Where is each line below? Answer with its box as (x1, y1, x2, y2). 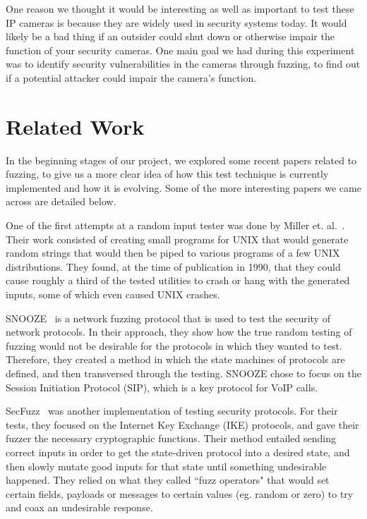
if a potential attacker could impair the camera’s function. (6, 70, 257, 85)
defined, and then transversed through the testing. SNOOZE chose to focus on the (6, 366, 361, 380)
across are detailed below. (6, 194, 116, 209)
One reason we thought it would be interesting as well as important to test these (6, 1, 354, 16)
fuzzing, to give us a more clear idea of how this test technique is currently (6, 166, 329, 181)
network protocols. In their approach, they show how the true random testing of (6, 324, 352, 339)
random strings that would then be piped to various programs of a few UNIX (6, 245, 340, 260)
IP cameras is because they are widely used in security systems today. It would (6, 15, 347, 30)
